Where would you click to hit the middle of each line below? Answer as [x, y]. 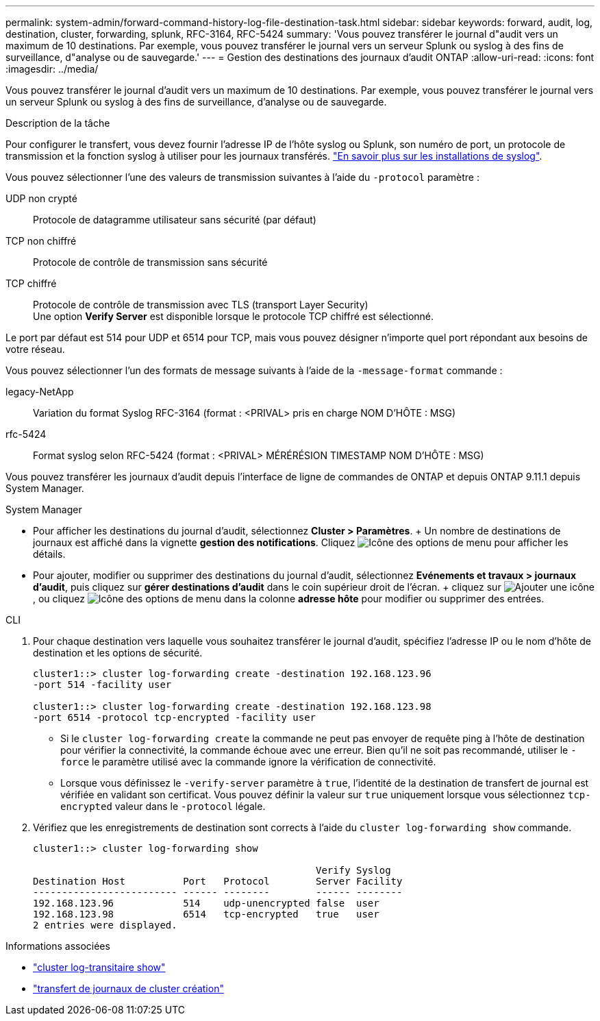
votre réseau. [35, 349]
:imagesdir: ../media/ [52, 69]
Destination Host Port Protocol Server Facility [218, 881]
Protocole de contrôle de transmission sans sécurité [150, 262]
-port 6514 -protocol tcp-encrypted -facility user [175, 717]
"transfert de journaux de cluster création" [128, 988]
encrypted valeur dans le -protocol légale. [163, 806]
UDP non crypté [41, 198]
